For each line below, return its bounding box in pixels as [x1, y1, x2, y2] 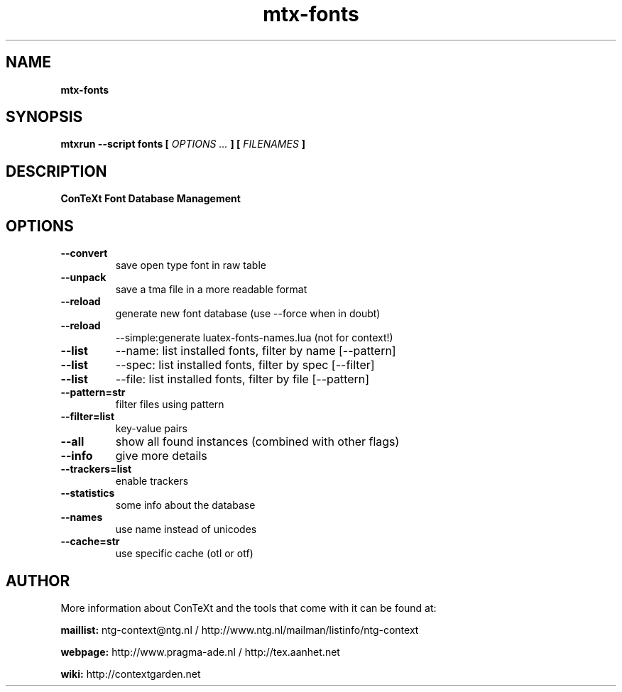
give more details [115, 449, 207, 463]
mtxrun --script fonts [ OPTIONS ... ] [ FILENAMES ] [60, 138, 306, 150]
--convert [60, 247, 108, 260]
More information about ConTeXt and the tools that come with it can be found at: [60, 601, 437, 614]
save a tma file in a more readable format [115, 283, 307, 296]
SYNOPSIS [6, 108, 83, 126]
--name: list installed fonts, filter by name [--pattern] [115, 344, 396, 358]
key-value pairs [115, 422, 187, 435]
